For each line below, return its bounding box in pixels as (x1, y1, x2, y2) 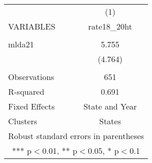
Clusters (8, 115, 38, 127)
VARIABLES (8, 20, 55, 32)
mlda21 (8, 38, 34, 50)
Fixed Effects (8, 100, 55, 112)
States (99, 115, 121, 127)
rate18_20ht (88, 20, 132, 32)
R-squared (8, 86, 45, 97)
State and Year (83, 100, 137, 112)
